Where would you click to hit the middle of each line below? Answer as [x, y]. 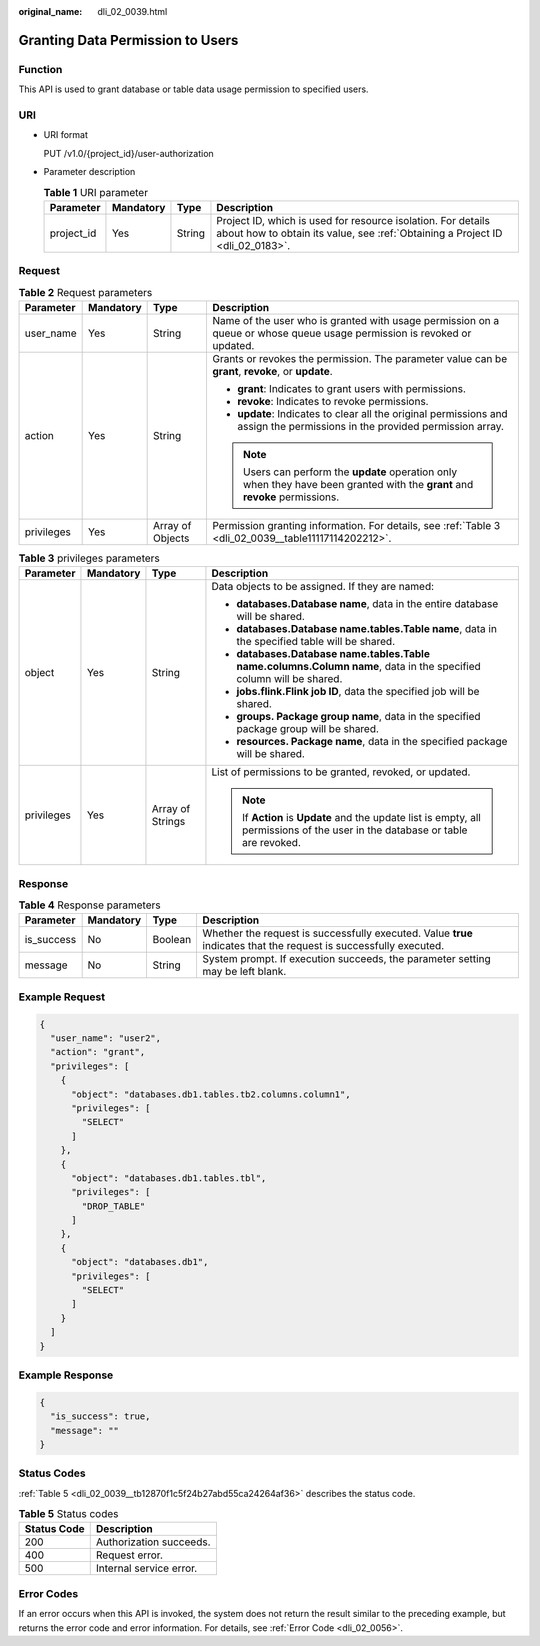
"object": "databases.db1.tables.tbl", [169, 1178]
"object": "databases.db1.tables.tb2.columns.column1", [211, 1094]
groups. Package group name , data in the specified [358, 717]
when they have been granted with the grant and [358, 484]
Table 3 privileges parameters [89, 558]
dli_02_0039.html [132, 11]
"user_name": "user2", [106, 1038]
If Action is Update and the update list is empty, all [361, 818]
